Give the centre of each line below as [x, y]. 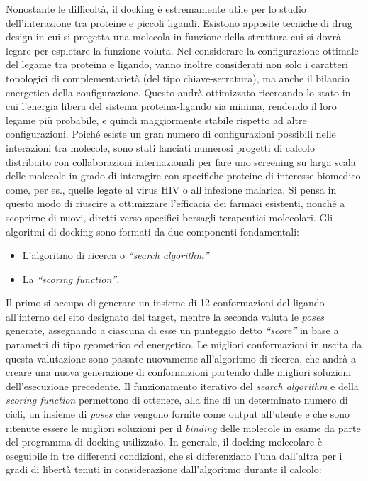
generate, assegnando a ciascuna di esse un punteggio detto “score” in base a [172, 330]
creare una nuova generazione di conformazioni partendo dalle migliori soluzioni [179, 372]
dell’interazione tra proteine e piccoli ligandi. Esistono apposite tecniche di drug [179, 22]
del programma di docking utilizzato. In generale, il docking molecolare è [164, 442]
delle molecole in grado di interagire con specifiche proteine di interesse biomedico [183, 176]
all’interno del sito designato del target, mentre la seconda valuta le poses [165, 316]
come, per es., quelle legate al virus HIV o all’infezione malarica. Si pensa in [171, 189]
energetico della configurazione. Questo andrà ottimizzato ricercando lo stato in [178, 92]
